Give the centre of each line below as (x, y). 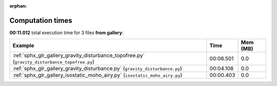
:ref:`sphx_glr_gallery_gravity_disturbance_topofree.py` (78, 55)
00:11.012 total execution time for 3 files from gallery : (66, 33)
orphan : (18, 6)
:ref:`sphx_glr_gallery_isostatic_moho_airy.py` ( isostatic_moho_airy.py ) (97, 75)
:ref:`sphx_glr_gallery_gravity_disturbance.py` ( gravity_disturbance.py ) (97, 69)
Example (23, 46)
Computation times (41, 20)
